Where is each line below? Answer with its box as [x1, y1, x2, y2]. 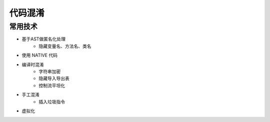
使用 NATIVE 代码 [21, 52, 57, 58]
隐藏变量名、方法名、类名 [38, 43, 91, 49]
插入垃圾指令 [38, 98, 65, 104]
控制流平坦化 [38, 82, 65, 88]
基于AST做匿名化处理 [21, 36, 66, 42]
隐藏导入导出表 [38, 75, 69, 81]
